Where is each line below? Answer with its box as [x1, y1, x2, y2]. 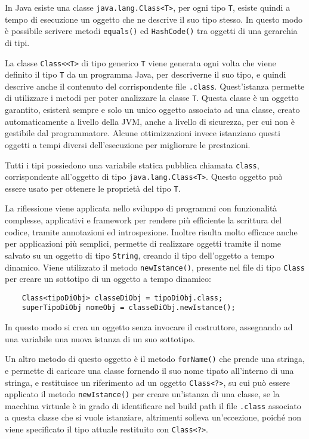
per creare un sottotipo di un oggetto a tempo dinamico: [5, 272, 211, 285]
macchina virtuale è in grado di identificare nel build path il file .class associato [5, 399, 301, 412]
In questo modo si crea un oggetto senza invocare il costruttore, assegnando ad [5, 321, 293, 333]
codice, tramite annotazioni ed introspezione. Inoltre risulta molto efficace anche [5, 225, 298, 238]
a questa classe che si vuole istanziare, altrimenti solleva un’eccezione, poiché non [5, 411, 302, 423]
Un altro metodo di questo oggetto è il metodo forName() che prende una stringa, [5, 352, 305, 365]
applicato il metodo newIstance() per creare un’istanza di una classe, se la [5, 388, 280, 400]
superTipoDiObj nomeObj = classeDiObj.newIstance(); [21, 303, 236, 312]
